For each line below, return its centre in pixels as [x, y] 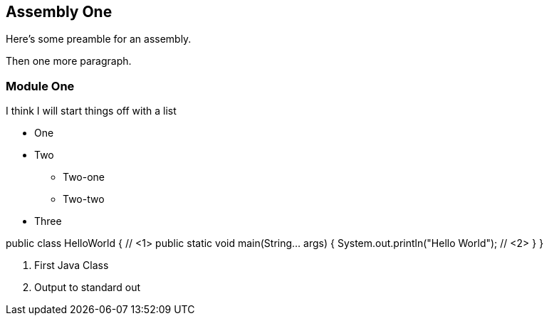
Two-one [84, 177]
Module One [40, 86]
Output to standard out [88, 288]
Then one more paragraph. [69, 61]
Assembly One [59, 12]
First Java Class [72, 265]
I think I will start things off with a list [91, 111]
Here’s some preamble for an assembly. [99, 39]
